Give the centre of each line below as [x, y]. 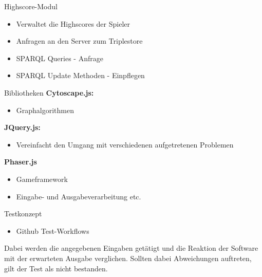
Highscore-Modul [31, 6]
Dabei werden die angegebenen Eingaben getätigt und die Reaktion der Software [131, 248]
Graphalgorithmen [45, 110]
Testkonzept [23, 214]
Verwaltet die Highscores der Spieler [73, 23]
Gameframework [42, 179]
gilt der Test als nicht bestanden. [56, 268]
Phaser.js [21, 162]
